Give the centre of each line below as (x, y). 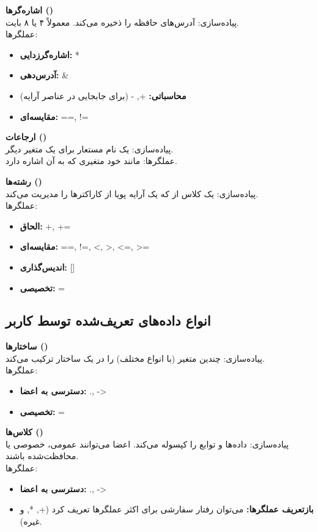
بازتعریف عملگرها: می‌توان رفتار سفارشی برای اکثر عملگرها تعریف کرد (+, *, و (167, 509)
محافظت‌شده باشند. (42, 456)
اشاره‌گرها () (29, 10)
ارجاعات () (26, 137)
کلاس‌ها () (24, 432)
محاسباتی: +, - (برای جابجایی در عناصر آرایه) (103, 95)
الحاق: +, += (45, 226)
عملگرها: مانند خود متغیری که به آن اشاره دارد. (91, 161)
